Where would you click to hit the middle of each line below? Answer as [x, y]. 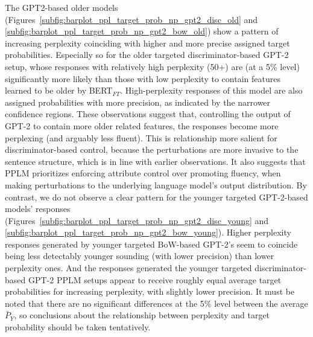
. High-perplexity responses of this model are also [211, 90]
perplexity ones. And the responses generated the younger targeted [128, 268]
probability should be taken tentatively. [78, 327]
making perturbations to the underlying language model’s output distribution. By [156, 185]
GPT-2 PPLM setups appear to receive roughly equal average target [155, 279]
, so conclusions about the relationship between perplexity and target [142, 315]
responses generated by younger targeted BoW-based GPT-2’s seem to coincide [151, 244]
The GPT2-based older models [62, 7]
